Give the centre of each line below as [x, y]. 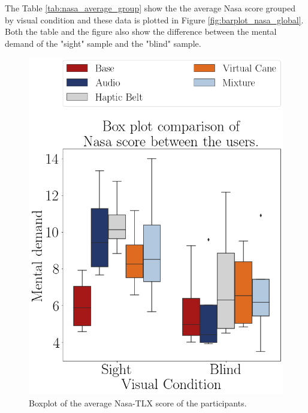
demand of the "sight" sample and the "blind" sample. [103, 43]
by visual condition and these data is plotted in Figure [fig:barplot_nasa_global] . [154, 19]
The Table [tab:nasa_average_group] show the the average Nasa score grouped [150, 8]
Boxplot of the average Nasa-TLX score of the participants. [138, 403]
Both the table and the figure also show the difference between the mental [141, 31]
